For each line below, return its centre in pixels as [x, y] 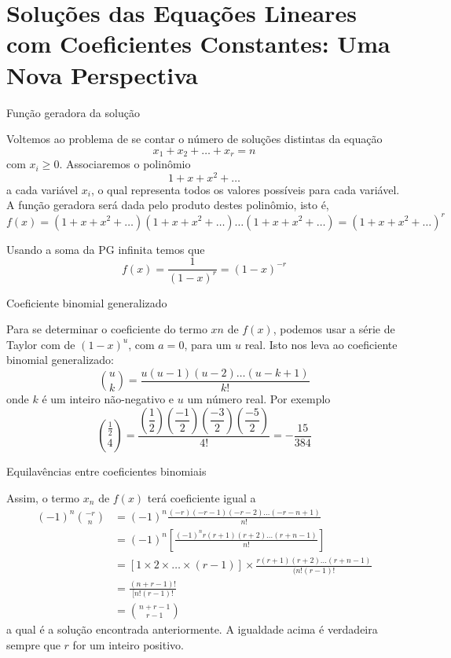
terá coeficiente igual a [202, 497]
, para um [208, 344]
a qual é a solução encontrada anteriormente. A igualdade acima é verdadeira [192, 629]
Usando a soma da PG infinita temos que [106, 249]
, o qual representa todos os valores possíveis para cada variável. [245, 189]
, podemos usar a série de [334, 329]
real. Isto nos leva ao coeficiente [321, 344]
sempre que [33, 645]
